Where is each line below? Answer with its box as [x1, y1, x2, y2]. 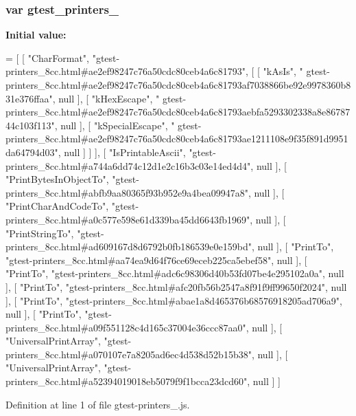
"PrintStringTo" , [5, 226, 74, 240]
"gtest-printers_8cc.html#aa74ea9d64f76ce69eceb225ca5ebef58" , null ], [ [5, 252, 307, 267]
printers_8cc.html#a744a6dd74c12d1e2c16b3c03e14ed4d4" [5, 158, 251, 173]
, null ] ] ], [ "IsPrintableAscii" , [58, 144, 186, 159]
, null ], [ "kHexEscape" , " [52, 91, 160, 105]
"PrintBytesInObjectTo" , [5, 172, 109, 186]
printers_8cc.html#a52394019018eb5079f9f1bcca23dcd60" [5, 374, 248, 388]
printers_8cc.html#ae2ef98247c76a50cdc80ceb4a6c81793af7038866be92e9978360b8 [5, 78, 351, 91]
